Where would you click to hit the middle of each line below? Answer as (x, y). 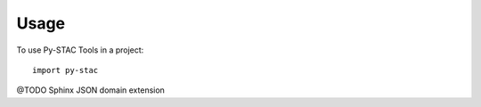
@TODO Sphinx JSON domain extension (90, 90)
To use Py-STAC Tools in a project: (80, 50)
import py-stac (65, 70)
